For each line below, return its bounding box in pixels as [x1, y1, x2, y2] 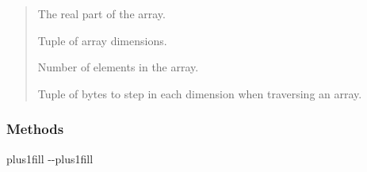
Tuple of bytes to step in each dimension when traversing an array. [37, 85, 362, 101]
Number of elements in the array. [37, 59, 199, 75]
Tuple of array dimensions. [37, 32, 167, 48]
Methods [6, 119, 64, 139]
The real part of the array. [37, 6, 166, 21]
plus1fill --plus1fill [6, 150, 94, 166]
